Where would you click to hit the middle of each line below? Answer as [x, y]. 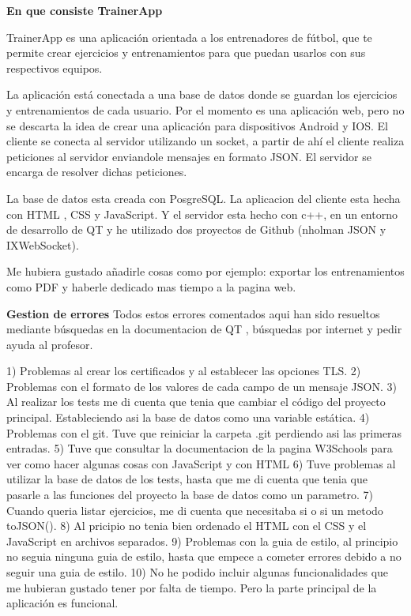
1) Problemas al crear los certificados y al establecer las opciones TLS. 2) [184, 371]
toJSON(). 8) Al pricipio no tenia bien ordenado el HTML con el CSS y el [187, 526]
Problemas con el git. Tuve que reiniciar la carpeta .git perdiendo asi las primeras [204, 432]
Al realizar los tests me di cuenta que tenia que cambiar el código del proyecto [196, 402]
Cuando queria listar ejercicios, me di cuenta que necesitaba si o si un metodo [195, 510]
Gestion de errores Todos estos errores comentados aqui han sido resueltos [193, 313]
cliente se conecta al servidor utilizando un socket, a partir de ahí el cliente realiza [205, 141]
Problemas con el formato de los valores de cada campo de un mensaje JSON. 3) [202, 386]
